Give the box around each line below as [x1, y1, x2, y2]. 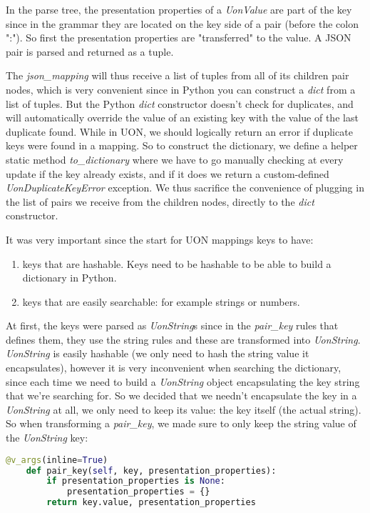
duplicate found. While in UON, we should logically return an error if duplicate [6, 124, 353, 139]
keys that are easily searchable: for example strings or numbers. [22, 294, 300, 309]
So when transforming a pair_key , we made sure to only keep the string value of [6, 416, 356, 431]
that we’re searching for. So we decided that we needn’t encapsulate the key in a [6, 388, 357, 403]
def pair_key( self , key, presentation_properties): [26, 465, 277, 476]
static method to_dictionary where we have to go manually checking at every [6, 151, 344, 166]
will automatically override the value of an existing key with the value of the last [6, 110, 359, 125]
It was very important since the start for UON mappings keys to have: [6, 231, 314, 246]
